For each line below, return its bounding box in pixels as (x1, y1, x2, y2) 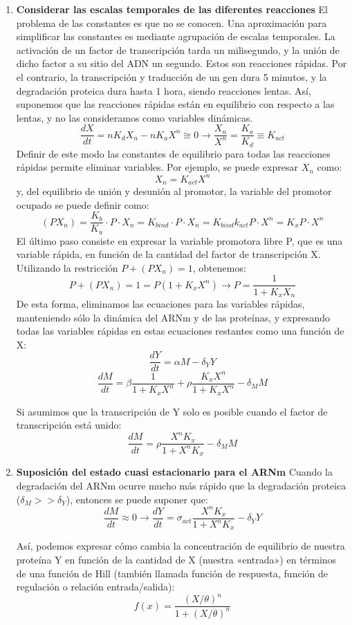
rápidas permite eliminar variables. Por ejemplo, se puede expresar (16, 160, 298, 174)
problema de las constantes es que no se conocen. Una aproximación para (16, 15, 327, 30)
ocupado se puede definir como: (16, 197, 149, 212)
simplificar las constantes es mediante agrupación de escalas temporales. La (16, 29, 335, 44)
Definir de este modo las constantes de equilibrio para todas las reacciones (16, 146, 331, 160)
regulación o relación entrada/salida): (16, 579, 175, 594)
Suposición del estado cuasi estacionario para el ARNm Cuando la (16, 465, 333, 479)
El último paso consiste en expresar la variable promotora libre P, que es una (16, 233, 343, 248)
